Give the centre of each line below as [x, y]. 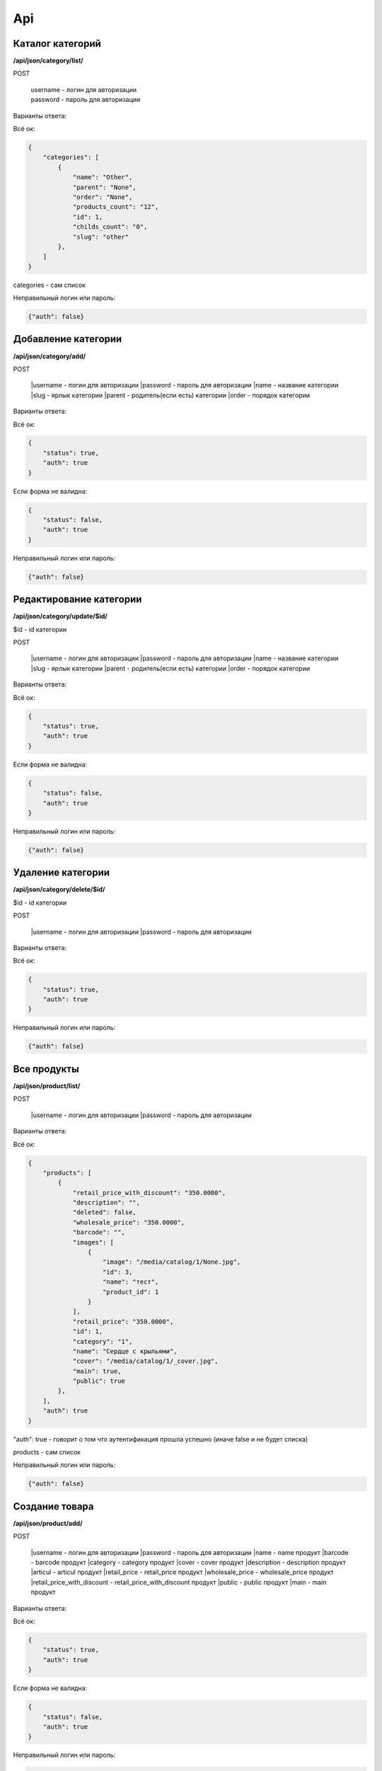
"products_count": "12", [116, 207]
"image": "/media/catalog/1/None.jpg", [172, 1262]
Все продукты [46, 1069]
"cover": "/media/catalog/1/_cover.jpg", [145, 1361]
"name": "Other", [103, 177]
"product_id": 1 [131, 1292]
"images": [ [93, 1242]
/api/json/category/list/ [48, 61]
